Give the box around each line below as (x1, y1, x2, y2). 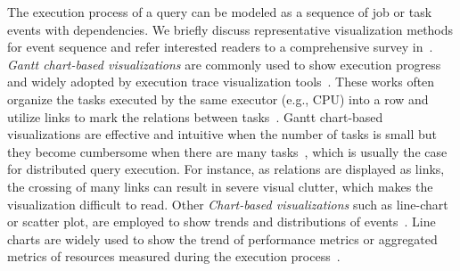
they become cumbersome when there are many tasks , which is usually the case (7, 142, 448, 160)
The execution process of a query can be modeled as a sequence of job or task (7, 3, 432, 21)
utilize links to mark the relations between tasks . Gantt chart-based (7, 107, 383, 126)
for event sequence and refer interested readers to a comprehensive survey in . (7, 37, 433, 56)
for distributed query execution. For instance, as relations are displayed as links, (7, 160, 445, 178)
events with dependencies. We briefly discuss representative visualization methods (7, 20, 454, 38)
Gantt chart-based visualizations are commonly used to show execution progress (7, 54, 441, 73)
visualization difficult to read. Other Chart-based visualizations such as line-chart (7, 194, 448, 213)
